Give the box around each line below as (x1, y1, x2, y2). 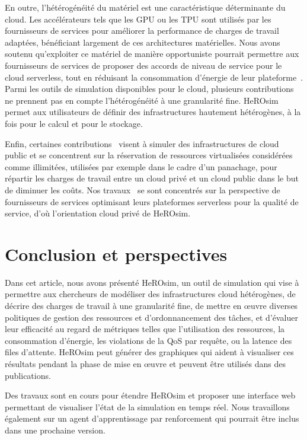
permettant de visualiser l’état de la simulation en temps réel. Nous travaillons (5, 400, 290, 413)
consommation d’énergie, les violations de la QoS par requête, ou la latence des (5, 334, 292, 346)
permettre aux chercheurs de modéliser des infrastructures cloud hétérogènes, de (5, 288, 296, 300)
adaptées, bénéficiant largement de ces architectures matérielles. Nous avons (5, 36, 280, 48)
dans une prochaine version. (5, 423, 105, 436)
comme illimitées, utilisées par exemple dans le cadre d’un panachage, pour (5, 160, 277, 173)
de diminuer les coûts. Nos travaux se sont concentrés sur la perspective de (5, 183, 280, 196)
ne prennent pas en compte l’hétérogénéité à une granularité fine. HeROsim (5, 94, 279, 106)
